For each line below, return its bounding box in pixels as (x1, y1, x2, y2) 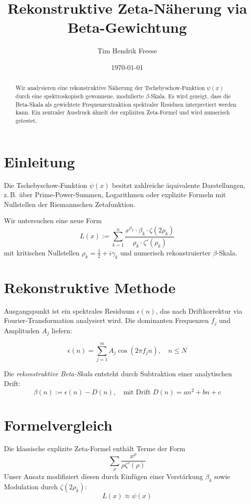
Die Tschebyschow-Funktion (4, 180, 88, 190)
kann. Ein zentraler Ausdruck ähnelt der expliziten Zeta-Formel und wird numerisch (15, 108, 230, 116)
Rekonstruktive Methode (4, 277, 176, 297)
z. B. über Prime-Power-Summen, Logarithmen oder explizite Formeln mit (4, 189, 226, 200)
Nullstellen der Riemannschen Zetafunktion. (4, 199, 136, 209)
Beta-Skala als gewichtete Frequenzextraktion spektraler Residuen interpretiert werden (15, 100, 236, 108)
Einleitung (4, 151, 75, 171)
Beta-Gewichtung (68, 17, 187, 37)
